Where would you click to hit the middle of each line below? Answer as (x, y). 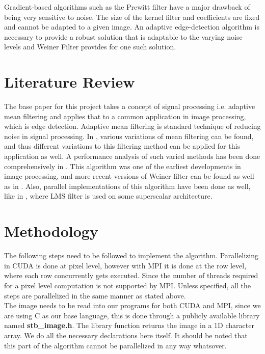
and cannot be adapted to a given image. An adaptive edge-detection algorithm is (132, 27)
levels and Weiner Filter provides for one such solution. (90, 47)
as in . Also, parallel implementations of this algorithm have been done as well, (127, 186)
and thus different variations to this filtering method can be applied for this (122, 146)
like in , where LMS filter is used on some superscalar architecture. (108, 196)
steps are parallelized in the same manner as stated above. (95, 295)
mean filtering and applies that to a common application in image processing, (125, 116)
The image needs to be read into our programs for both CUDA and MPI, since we (132, 305)
